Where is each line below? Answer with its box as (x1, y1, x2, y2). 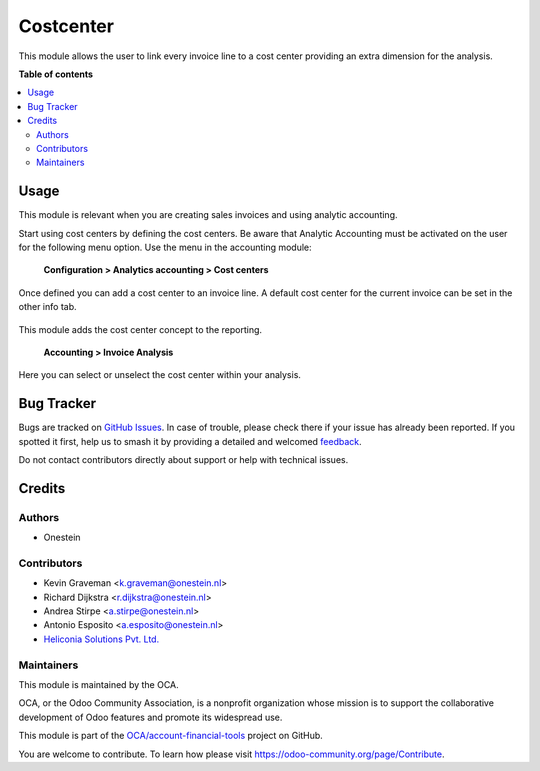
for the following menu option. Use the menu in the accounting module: (18, 241, 312, 253)
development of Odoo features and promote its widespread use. (18, 711, 283, 723)
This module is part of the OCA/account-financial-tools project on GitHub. (18, 730, 324, 742)
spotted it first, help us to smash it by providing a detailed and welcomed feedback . (18, 435, 362, 447)
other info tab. (18, 301, 77, 313)
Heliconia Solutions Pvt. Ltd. (43, 633, 160, 645)
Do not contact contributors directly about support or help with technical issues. (18, 454, 349, 465)
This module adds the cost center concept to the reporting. (18, 323, 263, 335)
